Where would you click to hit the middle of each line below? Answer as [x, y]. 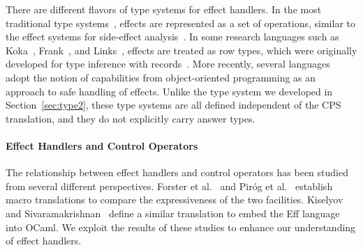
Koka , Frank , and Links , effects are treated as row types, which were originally [181, 50]
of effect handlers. [44, 241]
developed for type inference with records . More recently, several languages [168, 64]
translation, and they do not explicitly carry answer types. [131, 118]
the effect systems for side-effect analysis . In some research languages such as [172, 37]
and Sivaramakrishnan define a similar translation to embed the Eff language [173, 213]
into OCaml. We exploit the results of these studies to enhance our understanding [181, 227]
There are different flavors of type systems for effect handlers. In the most [164, 9]
